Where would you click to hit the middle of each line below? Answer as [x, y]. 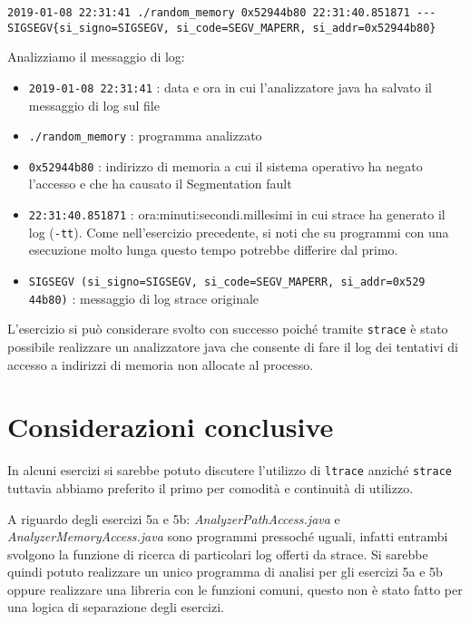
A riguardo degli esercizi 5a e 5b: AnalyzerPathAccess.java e [174, 518]
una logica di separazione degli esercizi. [116, 607]
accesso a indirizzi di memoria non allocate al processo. [161, 364]
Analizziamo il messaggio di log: [96, 57]
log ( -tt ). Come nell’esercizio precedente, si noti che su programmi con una [239, 232]
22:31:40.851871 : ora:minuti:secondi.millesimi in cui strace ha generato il [237, 214]
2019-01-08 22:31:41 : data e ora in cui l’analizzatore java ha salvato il [230, 87]
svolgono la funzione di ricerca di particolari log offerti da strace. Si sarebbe [218, 554]
